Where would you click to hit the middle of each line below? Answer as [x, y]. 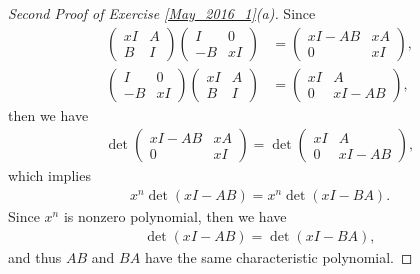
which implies [49, 175]
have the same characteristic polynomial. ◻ [278, 256]
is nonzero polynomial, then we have [175, 215]
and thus [35, 256]
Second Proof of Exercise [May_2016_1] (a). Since [162, 13]
